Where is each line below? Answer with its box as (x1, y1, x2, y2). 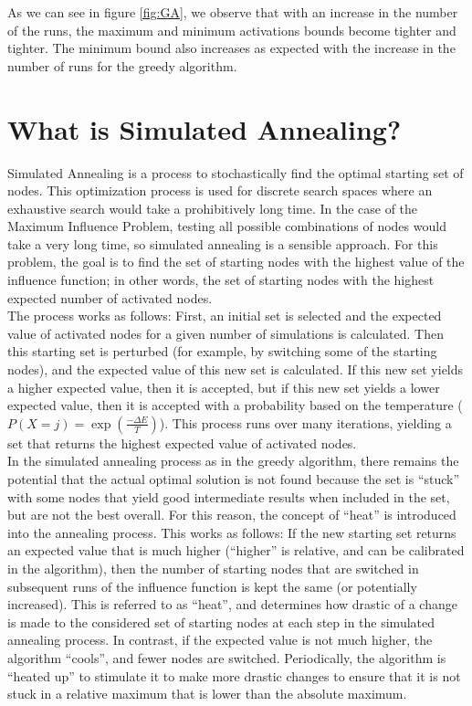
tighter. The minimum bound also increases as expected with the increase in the (7, 38, 456, 58)
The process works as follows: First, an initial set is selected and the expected (7, 306, 442, 325)
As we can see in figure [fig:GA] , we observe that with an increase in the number (7, 3, 458, 21)
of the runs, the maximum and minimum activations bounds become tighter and (7, 20, 456, 39)
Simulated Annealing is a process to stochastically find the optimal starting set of (7, 163, 464, 182)
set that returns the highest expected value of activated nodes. (7, 433, 357, 452)
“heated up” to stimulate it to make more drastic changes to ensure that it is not (7, 666, 461, 685)
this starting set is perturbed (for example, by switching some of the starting (7, 342, 437, 361)
